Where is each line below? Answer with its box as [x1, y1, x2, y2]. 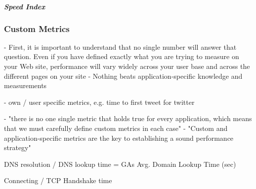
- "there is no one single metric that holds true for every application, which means [4, 113, 252, 124]
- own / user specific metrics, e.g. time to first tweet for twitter [4, 96, 195, 107]
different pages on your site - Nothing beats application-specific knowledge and [4, 70, 243, 81]
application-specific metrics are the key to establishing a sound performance [4, 132, 234, 143]
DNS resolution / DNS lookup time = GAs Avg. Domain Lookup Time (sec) [4, 158, 236, 169]
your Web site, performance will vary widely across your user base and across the [4, 61, 250, 71]
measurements [4, 80, 47, 91]
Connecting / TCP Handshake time [4, 175, 112, 186]
